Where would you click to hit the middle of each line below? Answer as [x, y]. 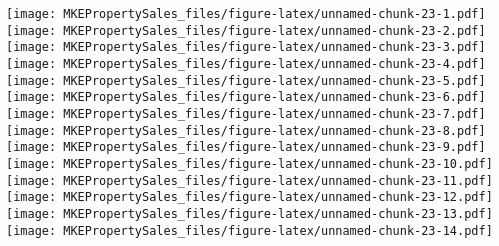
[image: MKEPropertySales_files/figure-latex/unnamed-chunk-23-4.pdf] [246, 63]
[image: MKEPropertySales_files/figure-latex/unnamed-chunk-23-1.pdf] [246, 14]
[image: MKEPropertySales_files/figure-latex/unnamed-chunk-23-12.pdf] [249, 197]
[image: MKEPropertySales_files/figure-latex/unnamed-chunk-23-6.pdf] [246, 97]
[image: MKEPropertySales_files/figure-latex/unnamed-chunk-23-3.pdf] [246, 47]
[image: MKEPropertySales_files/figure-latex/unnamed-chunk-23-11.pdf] [249, 180]
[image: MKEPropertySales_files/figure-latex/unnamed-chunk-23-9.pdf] [246, 147]
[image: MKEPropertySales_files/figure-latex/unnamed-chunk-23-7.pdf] [246, 113]
